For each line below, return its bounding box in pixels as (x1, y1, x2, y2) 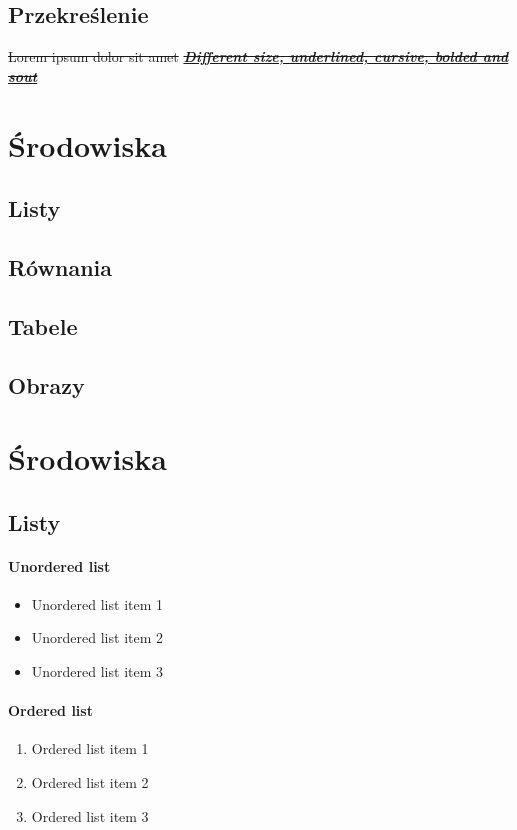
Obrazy (8, 369, 85, 400)
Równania (8, 251, 112, 282)
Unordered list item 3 (31, 661, 164, 682)
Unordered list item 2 (31, 627, 164, 648)
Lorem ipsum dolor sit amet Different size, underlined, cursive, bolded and (8, 46, 509, 67)
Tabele (8, 310, 78, 341)
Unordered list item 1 (31, 593, 164, 614)
